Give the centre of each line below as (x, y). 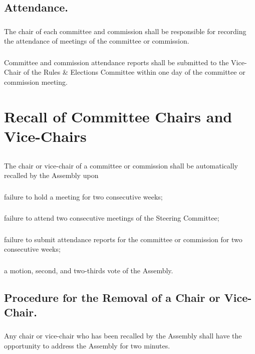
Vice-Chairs (45, 136)
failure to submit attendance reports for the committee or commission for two (123, 239)
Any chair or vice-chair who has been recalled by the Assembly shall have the (123, 336)
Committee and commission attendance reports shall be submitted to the (116, 62)
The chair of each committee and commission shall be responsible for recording (125, 31)
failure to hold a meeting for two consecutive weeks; (83, 196)
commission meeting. (36, 82)
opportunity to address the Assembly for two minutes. (87, 346)
